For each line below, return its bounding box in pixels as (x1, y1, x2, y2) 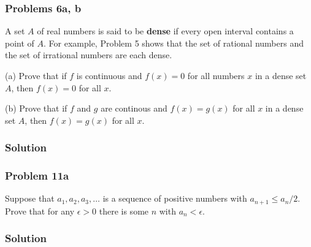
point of (5, 36, 34, 49)
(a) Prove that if (5, 69, 67, 82)
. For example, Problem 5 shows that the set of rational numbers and (44, 36, 304, 49)
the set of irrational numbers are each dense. (5, 48, 172, 61)
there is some (99, 204, 149, 217)
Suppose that (5, 192, 55, 205)
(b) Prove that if (5, 102, 67, 115)
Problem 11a (5, 168, 69, 183)
